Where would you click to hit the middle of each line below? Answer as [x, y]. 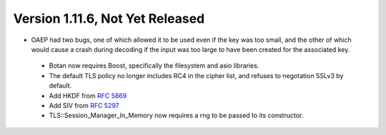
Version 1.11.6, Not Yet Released [109, 18]
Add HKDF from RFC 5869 [88, 95]
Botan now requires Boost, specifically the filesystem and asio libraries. [154, 66]
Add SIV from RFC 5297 [84, 105]
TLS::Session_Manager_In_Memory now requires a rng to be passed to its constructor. [176, 115]
